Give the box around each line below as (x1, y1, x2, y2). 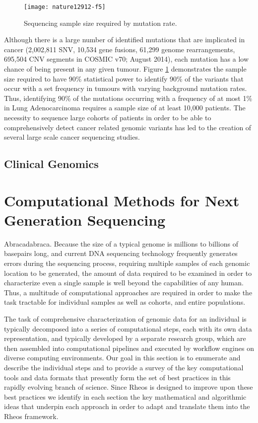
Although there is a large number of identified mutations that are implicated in (4, 34, 245, 45)
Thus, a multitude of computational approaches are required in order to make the (4, 287, 253, 297)
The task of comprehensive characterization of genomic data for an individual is (4, 314, 247, 324)
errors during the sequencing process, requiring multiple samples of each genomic (4, 258, 250, 268)
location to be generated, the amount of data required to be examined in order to (4, 267, 252, 278)
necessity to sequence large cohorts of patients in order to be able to (4, 112, 211, 122)
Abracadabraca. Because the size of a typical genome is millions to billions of (4, 238, 238, 249)
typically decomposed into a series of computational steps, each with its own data (4, 323, 252, 334)
